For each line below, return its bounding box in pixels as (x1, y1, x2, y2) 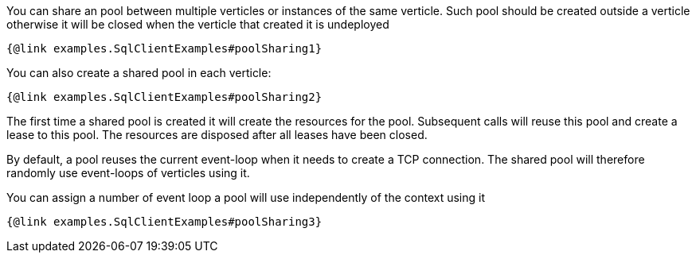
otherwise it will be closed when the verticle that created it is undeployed (6, 17, 389, 31)
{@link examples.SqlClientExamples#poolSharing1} (6, 42, 323, 55)
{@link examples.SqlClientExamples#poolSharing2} (6, 91, 323, 103)
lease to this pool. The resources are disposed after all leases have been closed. (6, 128, 428, 141)
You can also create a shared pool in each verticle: (6, 66, 272, 79)
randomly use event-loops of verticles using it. (6, 166, 250, 180)
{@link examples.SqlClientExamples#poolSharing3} (6, 215, 323, 228)
